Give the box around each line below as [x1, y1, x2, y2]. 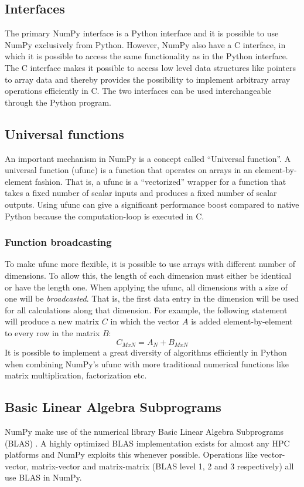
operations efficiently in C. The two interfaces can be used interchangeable [5, 84, 272, 97]
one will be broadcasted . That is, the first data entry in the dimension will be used [5, 292, 299, 305]
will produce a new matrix [5, 315, 100, 327]
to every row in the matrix [5, 326, 100, 339]
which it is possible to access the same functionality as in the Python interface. [5, 50, 288, 62]
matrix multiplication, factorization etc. [5, 369, 147, 381]
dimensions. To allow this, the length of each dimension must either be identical [5, 269, 292, 281]
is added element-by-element [191, 315, 293, 327]
